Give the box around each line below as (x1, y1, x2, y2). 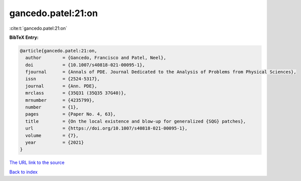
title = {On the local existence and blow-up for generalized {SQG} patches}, (25, 118, 247, 124)
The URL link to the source (9, 159, 65, 166)
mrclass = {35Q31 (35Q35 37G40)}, (25, 90, 127, 96)
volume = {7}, (25, 133, 79, 138)
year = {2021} (25, 140, 84, 145)
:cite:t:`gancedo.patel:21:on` (9, 25, 68, 31)
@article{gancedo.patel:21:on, (20, 48, 98, 53)
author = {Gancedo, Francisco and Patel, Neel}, (25, 55, 166, 61)
